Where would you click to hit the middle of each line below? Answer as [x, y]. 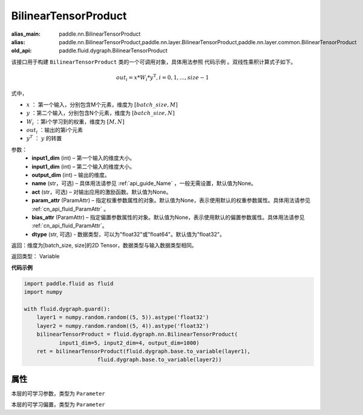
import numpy [43, 292]
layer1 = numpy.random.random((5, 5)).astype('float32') [123, 317]
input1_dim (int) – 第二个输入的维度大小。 [83, 166]
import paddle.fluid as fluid [69, 283]
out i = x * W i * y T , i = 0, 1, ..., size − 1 [162, 78]
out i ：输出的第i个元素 [54, 131]
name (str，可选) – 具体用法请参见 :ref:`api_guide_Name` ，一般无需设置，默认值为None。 [144, 183]
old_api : [21, 51]
